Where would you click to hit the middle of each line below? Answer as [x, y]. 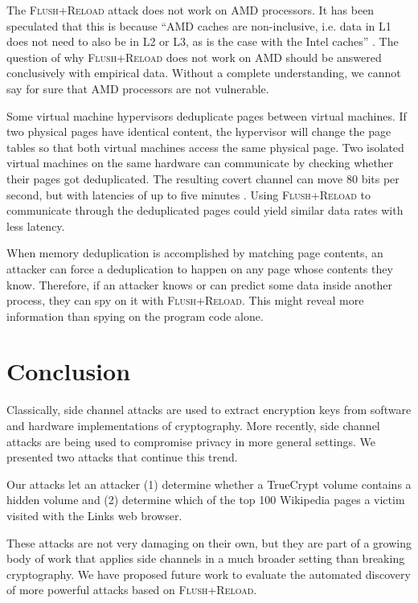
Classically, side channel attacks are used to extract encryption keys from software [209, 410]
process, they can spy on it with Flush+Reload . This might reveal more [185, 300]
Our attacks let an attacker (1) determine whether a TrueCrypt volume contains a [209, 484]
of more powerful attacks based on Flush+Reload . [132, 590]
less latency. [36, 226]
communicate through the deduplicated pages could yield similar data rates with [205, 210]
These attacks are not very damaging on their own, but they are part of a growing [209, 542]
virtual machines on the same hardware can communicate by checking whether [200, 163]
